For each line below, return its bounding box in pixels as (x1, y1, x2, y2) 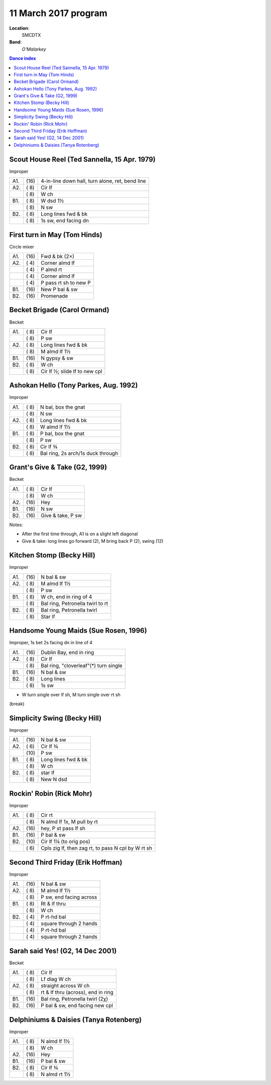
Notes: (9, 522, 23, 528)
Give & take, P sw (41, 512, 82, 519)
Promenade (41, 292, 68, 299)
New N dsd (41, 776, 67, 783)
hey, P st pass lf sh (41, 825, 85, 832)
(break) (9, 701, 25, 707)
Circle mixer (9, 244, 35, 250)
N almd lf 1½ (41, 1038, 70, 1045)
